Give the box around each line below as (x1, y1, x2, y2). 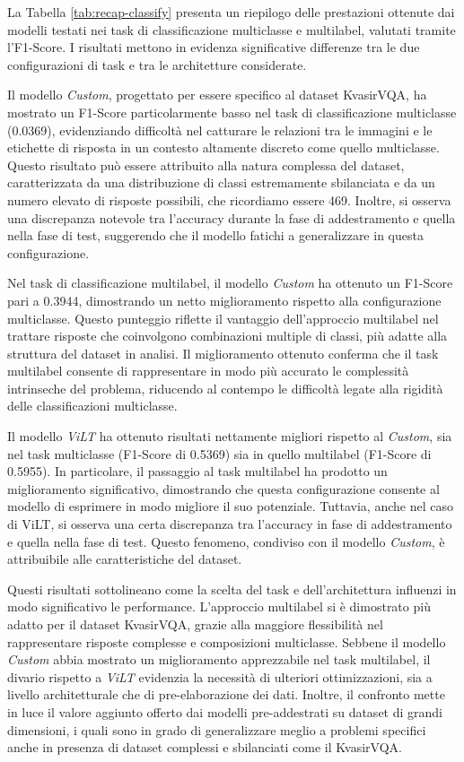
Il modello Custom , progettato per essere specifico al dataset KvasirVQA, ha (7, 85, 427, 104)
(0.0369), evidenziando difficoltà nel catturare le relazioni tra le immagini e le (7, 120, 433, 139)
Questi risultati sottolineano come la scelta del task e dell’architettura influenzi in (7, 579, 457, 598)
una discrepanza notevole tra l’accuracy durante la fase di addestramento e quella (7, 208, 456, 227)
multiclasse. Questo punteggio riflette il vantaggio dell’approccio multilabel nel (7, 308, 439, 327)
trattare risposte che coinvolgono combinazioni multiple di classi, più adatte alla (7, 326, 448, 345)
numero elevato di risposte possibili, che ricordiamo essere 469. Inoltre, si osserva (7, 190, 451, 209)
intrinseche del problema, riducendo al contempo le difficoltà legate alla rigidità (7, 378, 443, 397)
